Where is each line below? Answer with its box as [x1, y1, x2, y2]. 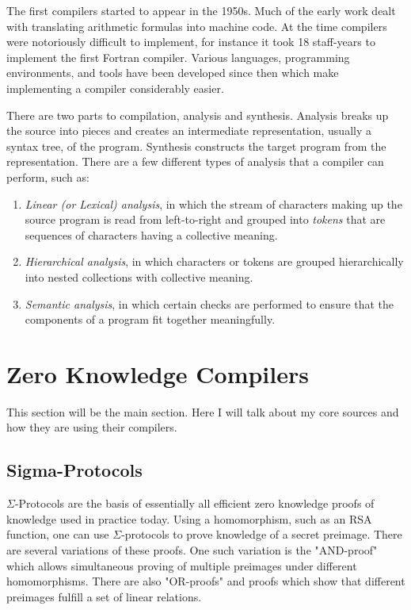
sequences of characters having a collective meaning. [25, 226, 278, 243]
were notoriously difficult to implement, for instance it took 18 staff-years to [6, 33, 375, 50]
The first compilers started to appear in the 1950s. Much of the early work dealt [6, 2, 396, 18]
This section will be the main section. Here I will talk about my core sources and [6, 403, 399, 420]
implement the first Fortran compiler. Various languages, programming [6, 48, 350, 65]
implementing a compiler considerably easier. [6, 79, 224, 96]
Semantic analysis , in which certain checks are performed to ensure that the [25, 295, 394, 312]
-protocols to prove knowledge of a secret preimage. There [121, 526, 402, 543]
